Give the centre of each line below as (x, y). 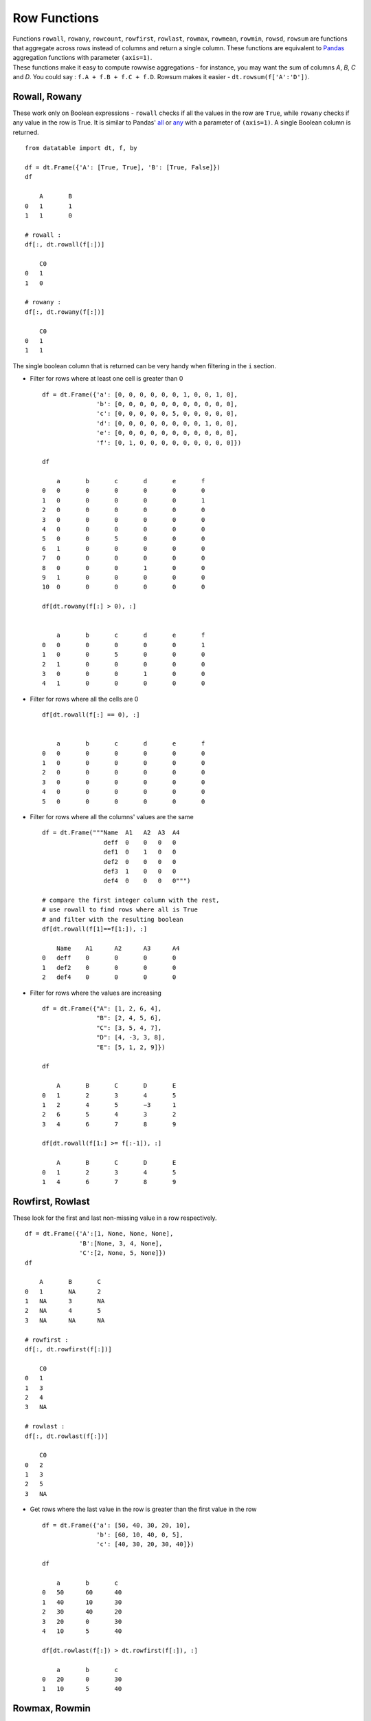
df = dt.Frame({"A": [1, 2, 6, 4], (102, 1009)
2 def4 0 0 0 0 (109, 977)
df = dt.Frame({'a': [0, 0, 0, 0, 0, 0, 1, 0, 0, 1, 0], (140, 394)
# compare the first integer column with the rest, (131, 900)
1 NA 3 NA (65, 1301)
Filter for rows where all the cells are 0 (84, 699)
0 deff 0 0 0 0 (109, 958)
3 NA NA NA (65, 1320)
